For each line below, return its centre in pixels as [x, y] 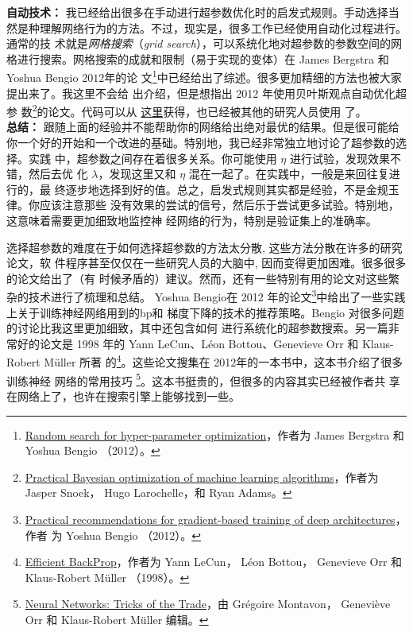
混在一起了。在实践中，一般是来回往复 [289, 174]
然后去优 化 [58, 174]
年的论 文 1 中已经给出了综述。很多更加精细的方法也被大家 [253, 76]
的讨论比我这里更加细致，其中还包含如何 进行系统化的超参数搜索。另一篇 [197, 328]
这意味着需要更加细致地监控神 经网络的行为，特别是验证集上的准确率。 [192, 221]
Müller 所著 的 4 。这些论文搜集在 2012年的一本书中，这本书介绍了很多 [224, 361]
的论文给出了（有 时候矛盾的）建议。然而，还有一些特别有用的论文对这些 [197, 278]
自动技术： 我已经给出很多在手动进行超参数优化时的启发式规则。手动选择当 [203, 12]
